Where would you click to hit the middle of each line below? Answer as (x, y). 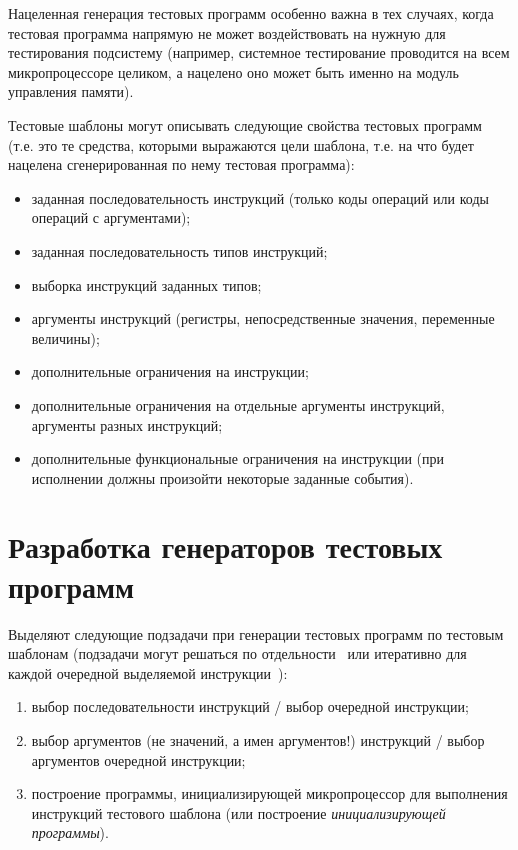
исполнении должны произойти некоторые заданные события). (222, 477)
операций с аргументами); (111, 217)
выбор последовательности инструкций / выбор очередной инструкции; (250, 706)
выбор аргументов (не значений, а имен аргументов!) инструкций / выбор (258, 739)
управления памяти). (71, 91)
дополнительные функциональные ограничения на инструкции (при (237, 458)
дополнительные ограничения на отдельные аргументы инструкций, (238, 404)
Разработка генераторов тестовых (225, 546)
